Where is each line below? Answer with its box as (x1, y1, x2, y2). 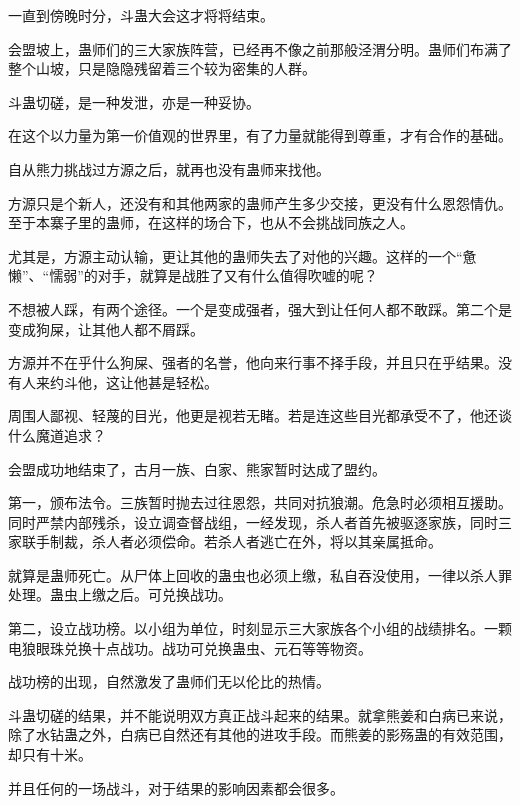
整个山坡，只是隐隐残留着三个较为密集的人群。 (8, 58, 316, 79)
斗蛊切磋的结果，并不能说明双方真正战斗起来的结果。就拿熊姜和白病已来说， (8, 704, 512, 725)
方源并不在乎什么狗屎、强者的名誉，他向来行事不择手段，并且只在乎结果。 (8, 352, 498, 373)
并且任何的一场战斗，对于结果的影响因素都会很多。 (8, 777, 344, 798)
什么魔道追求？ (8, 424, 106, 445)
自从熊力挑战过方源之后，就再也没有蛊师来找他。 (8, 158, 330, 179)
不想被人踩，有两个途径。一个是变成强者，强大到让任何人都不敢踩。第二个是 (8, 298, 512, 319)
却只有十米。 (8, 744, 92, 765)
